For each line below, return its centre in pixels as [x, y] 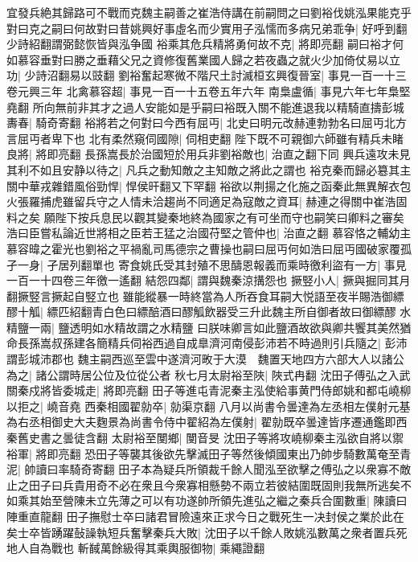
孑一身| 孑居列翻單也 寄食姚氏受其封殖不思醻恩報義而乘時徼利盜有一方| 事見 [207, 264]
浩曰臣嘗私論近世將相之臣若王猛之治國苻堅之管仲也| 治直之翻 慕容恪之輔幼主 [209, 233]
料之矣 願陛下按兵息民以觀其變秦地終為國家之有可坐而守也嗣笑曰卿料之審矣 [205, 217]
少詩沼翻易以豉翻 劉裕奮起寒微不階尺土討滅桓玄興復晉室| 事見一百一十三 [215, 75]
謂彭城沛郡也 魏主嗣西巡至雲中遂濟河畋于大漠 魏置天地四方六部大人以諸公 [205, 359]
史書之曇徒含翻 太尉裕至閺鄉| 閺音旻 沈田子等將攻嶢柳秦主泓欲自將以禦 [216, 438]
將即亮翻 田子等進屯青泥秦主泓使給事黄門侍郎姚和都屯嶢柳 [257, 390]
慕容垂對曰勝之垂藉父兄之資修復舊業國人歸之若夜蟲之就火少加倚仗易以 [203, 59]
